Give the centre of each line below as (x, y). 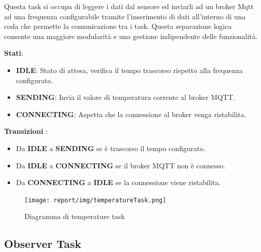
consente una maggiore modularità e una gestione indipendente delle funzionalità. (131, 36)
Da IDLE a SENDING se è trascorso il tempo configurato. (111, 148)
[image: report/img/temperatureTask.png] (95, 200)
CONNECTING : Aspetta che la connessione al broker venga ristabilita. (131, 114)
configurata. (35, 80)
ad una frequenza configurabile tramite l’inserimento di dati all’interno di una (125, 16)
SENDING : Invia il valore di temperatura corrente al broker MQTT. (125, 97)
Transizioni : (26, 131)
